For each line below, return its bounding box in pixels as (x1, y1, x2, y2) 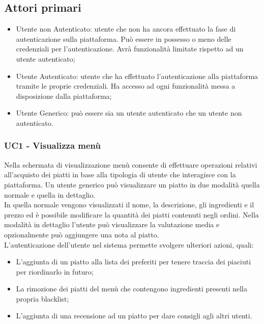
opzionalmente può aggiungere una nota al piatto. (4, 229, 159, 239)
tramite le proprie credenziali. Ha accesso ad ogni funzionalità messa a (16, 80, 236, 91)
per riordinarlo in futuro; (16, 266, 94, 277)
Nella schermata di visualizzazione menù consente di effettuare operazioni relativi (4, 159, 257, 170)
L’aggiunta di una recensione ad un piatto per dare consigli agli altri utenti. (16, 310, 252, 321)
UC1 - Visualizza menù (4, 139, 101, 152)
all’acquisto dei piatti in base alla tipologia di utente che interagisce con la (4, 169, 236, 180)
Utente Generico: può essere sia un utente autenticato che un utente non (16, 107, 242, 118)
